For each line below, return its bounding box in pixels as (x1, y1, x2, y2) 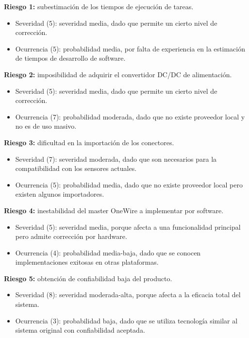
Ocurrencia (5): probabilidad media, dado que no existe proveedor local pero (15, 179, 243, 189)
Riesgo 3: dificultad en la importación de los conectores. (4, 137, 174, 147)
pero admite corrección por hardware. (15, 231, 127, 241)
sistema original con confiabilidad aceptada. (15, 325, 145, 335)
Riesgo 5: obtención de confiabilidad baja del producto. (4, 273, 172, 283)
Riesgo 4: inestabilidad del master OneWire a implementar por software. (4, 205, 224, 215)
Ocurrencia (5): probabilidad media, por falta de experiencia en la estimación (15, 43, 245, 53)
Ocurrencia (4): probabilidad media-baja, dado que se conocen (15, 247, 201, 257)
